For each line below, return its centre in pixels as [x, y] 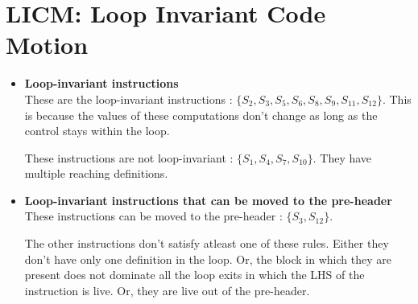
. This [397, 99]
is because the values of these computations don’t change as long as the [201, 115]
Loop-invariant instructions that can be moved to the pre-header [208, 200]
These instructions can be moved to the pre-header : [153, 216]
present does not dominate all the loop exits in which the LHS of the [195, 275]
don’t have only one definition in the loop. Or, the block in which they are [208, 259]
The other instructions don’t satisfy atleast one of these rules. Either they [207, 243]
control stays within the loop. [97, 131]
